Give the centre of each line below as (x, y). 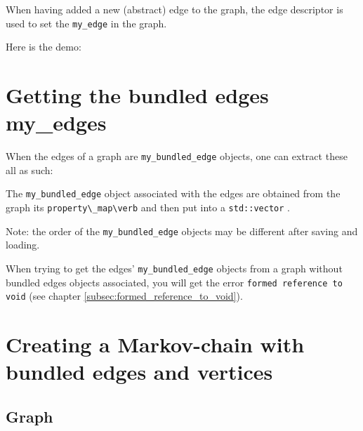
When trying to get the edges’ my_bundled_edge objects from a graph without (174, 268)
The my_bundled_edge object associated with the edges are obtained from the (173, 193)
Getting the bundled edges (137, 95)
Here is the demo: (44, 47)
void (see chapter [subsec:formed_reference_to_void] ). (124, 296)
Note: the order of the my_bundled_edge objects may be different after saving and (182, 231)
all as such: (29, 170)
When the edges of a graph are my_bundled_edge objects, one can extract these (177, 156)
